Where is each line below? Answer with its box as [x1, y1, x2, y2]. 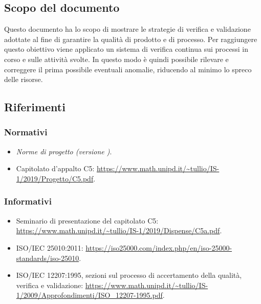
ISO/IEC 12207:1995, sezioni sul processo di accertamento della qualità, [16, 270, 242, 280]
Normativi [4, 126, 48, 138]
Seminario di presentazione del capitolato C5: [16, 215, 159, 226]
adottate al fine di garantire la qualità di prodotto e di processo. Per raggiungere [4, 33, 257, 44]
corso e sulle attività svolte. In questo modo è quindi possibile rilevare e [4, 53, 229, 64]
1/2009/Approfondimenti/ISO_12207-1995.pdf [16, 290, 163, 300]
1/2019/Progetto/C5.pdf [16, 173, 94, 184]
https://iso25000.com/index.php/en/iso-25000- [85, 242, 232, 253]
